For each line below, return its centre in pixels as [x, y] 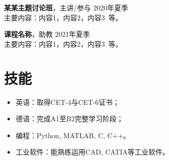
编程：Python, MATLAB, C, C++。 [73, 135]
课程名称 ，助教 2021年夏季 [47, 34]
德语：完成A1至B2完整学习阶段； [70, 119]
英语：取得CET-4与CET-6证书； [68, 102]
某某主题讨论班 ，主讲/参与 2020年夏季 [66, 7]
